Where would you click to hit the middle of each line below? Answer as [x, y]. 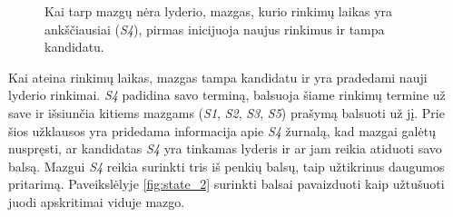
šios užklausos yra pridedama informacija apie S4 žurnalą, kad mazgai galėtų [222, 130]
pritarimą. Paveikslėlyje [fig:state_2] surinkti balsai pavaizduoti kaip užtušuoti [226, 184]
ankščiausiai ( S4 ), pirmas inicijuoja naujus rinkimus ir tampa [215, 29]
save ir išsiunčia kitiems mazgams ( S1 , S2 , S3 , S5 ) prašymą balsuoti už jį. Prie [226, 112]
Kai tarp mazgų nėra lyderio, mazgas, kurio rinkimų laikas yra [219, 11]
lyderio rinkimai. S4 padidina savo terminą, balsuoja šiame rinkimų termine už [227, 95]
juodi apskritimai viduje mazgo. [97, 201]
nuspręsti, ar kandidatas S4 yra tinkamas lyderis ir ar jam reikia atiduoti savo [225, 148]
